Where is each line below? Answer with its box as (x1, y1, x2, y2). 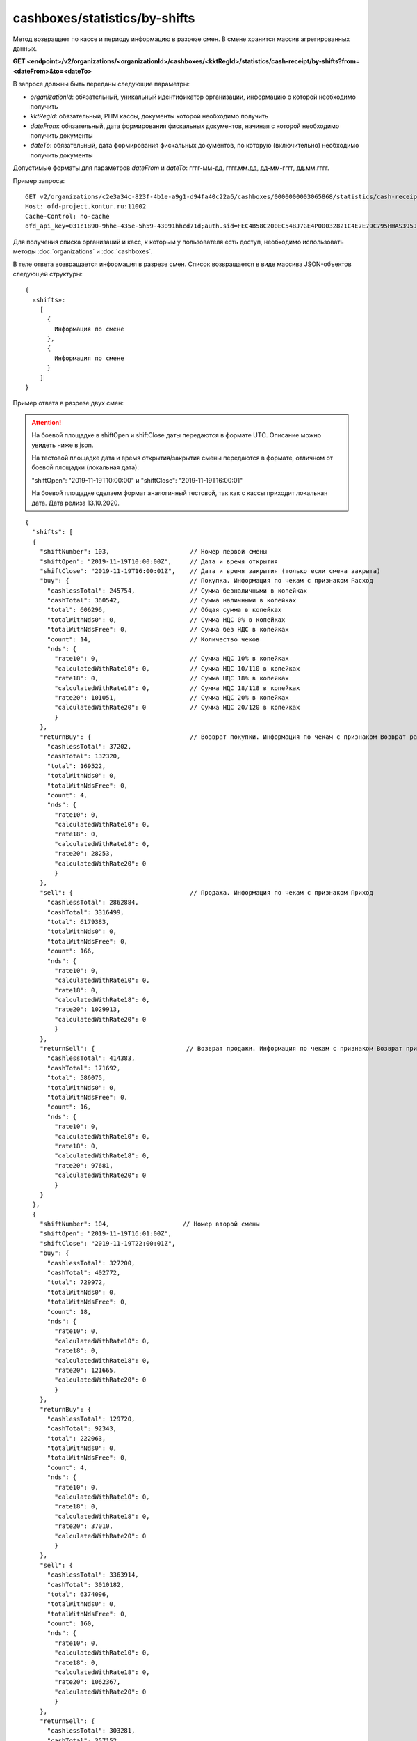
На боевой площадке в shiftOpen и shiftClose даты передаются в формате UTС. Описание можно (31, 431, 322, 439)
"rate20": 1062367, (54, 1678, 121, 1686)
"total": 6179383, (47, 918, 110, 926)
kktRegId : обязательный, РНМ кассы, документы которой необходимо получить (30, 112, 269, 120)
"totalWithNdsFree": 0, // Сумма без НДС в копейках (47, 625, 289, 634)
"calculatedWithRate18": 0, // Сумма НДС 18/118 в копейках (54, 684, 300, 692)
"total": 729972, (47, 1279, 106, 1286)
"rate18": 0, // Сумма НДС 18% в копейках (54, 674, 289, 682)
